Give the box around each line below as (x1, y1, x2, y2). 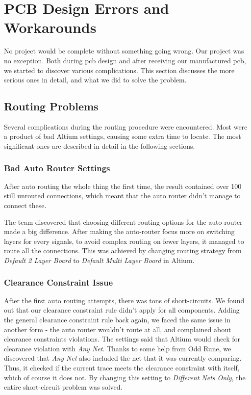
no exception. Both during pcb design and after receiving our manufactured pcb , (4, 55, 246, 65)
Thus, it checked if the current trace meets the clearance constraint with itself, (4, 363, 240, 373)
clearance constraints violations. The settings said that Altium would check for (4, 334, 241, 344)
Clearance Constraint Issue (4, 276, 113, 288)
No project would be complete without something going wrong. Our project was (4, 46, 244, 56)
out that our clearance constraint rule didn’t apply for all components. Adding (4, 305, 240, 315)
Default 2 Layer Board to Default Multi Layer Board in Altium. (4, 255, 195, 265)
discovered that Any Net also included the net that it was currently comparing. (4, 353, 242, 363)
